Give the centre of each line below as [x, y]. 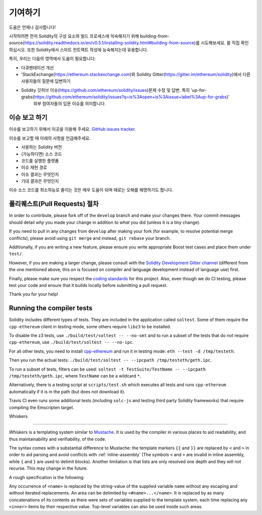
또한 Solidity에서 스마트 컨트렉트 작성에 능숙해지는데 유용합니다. [87, 50]
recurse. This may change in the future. [49, 468]
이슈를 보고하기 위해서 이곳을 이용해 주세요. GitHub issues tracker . [72, 129]
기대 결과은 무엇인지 [40, 181]
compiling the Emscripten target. [42, 407]
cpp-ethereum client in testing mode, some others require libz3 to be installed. [90, 326]
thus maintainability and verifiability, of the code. [57, 439]
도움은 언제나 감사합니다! [32, 27]
